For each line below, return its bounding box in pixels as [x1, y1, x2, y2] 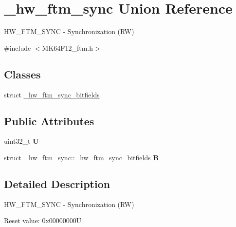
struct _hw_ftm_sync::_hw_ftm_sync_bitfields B [4, 152, 159, 162]
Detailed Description [4, 176, 110, 191]
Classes [4, 66, 41, 81]
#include [4, 42, 31, 53]
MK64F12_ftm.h [42, 42, 93, 53]
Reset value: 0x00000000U [4, 215, 82, 226]
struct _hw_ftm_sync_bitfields [4, 89, 100, 99]
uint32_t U [4, 136, 39, 146]
